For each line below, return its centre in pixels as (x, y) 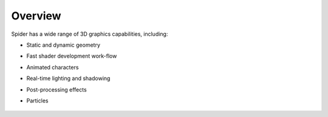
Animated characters (53, 67)
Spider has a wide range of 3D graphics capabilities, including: (90, 34)
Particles (37, 101)
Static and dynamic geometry (63, 45)
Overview (36, 16)
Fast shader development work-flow (72, 56)
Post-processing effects (57, 89)
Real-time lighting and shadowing (68, 78)
